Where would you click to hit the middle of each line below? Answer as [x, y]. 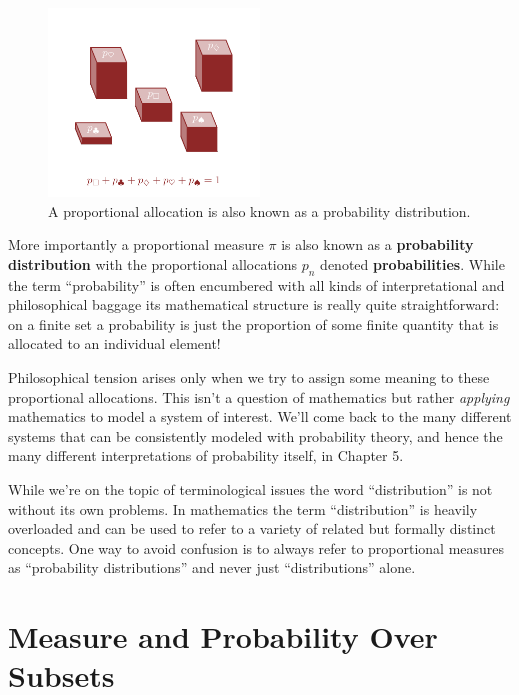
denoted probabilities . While [412, 263]
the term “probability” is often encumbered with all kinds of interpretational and [256, 284]
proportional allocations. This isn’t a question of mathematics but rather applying [259, 396]
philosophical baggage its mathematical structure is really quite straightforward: [254, 304]
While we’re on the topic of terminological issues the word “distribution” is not [250, 488]
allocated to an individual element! [114, 343]
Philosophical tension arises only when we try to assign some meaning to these [249, 377]
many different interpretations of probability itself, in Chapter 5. [206, 455]
